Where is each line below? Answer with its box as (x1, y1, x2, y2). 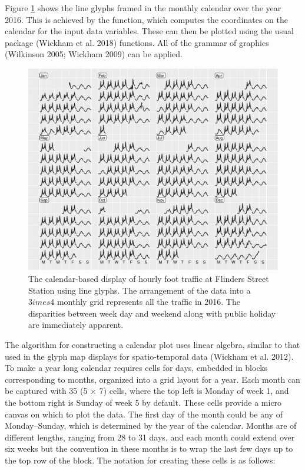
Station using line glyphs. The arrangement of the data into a (28, 284, 251, 296)
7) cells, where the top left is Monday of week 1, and (99, 384, 289, 397)
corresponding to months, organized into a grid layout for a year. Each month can (5, 373, 300, 385)
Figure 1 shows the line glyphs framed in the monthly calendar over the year (5, 2, 281, 14)
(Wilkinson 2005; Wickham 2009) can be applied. (5, 48, 183, 60)
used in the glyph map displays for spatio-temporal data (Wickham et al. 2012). (5, 350, 294, 362)
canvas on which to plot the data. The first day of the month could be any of (5, 407, 283, 420)
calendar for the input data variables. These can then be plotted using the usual (5, 25, 294, 37)
